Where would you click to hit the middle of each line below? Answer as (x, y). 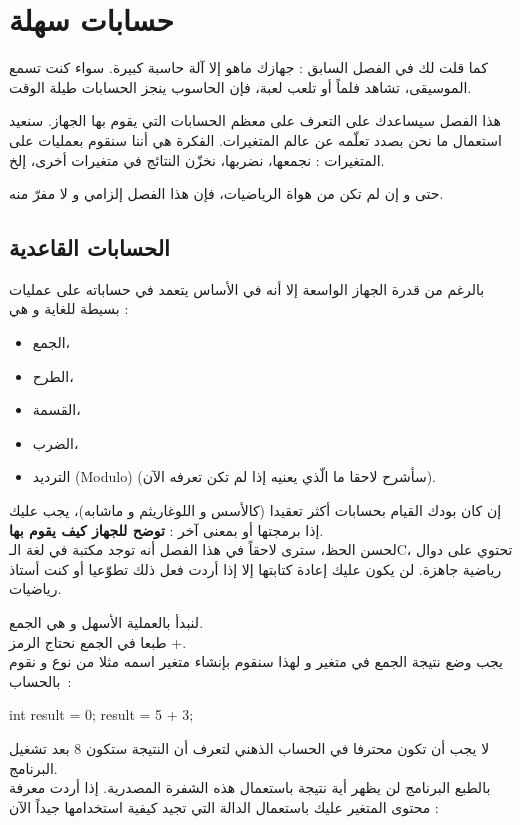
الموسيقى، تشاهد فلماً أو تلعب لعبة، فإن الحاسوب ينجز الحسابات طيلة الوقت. (240, 86)
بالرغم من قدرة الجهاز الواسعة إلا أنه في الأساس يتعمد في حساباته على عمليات (247, 288)
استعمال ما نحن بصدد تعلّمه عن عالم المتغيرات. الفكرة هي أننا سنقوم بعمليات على (255, 139)
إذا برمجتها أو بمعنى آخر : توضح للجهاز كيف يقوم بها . (166, 529)
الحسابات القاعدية (89, 247)
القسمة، (56, 409)
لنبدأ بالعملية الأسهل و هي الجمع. (106, 622)
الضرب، (55, 442)
